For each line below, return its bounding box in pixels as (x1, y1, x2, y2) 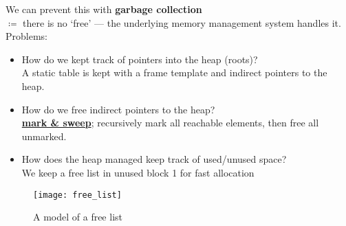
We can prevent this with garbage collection (6, 2, 202, 16)
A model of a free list (33, 210, 122, 224)
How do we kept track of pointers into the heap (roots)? (21, 52, 258, 66)
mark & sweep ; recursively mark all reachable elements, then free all (21, 115, 319, 130)
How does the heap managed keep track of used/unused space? (21, 152, 287, 166)
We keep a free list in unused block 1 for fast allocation (21, 165, 255, 179)
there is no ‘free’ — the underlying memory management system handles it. (23, 15, 341, 30)
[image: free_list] (33, 190, 122, 200)
